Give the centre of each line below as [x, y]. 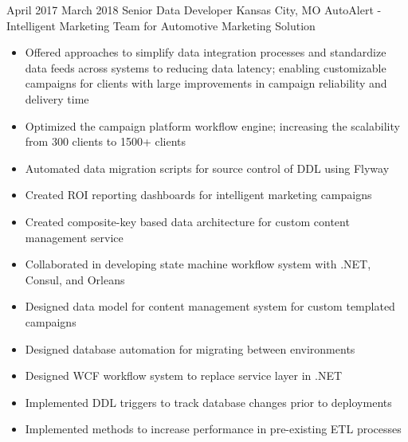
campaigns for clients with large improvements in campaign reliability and [206, 83]
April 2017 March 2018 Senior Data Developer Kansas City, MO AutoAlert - [194, 10]
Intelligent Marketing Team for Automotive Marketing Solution [161, 25]
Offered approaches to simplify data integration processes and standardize [206, 52]
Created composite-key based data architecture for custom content [187, 221]
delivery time [57, 98]
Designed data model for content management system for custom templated [210, 306]
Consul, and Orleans [75, 279]
